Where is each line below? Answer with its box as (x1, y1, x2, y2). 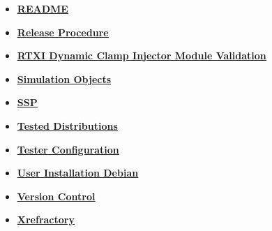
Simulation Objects (17, 71, 112, 86)
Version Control (17, 188, 96, 203)
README (17, 1, 68, 15)
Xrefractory (17, 212, 75, 227)
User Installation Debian (17, 165, 139, 180)
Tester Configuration (17, 142, 119, 156)
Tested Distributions (17, 118, 118, 133)
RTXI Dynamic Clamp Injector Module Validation (17, 48, 266, 63)
